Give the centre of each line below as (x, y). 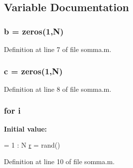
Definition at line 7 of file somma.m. (58, 49)
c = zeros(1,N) (33, 71)
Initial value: (25, 128)
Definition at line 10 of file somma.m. (59, 161)
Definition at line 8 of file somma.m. (58, 89)
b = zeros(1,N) (34, 31)
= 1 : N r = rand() (32, 145)
